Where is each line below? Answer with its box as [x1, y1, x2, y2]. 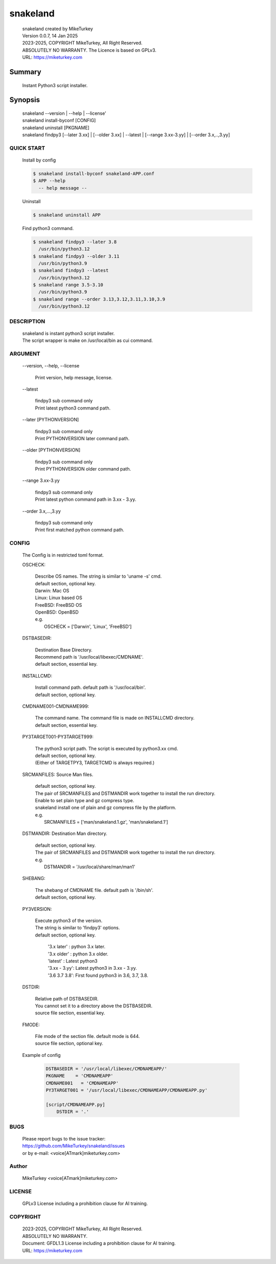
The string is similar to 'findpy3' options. [35, 925, 120, 931]
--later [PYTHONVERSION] [22, 417, 79, 423]
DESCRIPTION [9, 318, 45, 325]
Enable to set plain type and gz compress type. [35, 797, 134, 803]
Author [9, 1163, 28, 1170]
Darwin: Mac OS [35, 587, 70, 594]
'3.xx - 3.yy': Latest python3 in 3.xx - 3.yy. [48, 965, 137, 971]
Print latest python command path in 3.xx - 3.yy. [35, 496, 136, 502]
